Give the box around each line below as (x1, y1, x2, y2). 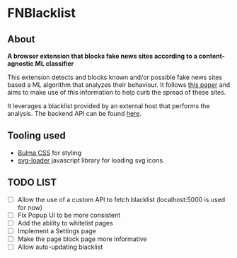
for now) (17, 203, 43, 211)
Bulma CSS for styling (17, 148, 82, 157)
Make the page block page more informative (17, 235, 147, 243)
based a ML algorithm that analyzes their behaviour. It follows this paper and (7, 81, 231, 89)
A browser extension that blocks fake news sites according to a (7, 52, 198, 60)
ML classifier (35, 59, 74, 68)
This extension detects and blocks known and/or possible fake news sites (7, 73, 223, 81)
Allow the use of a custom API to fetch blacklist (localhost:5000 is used (17, 195, 226, 204)
